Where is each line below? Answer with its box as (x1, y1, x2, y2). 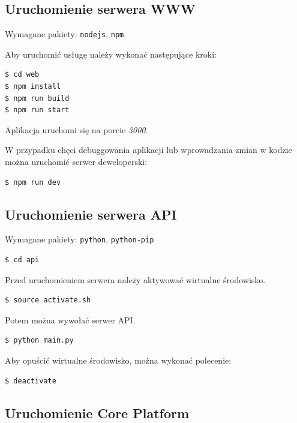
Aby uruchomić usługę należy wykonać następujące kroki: (5, 47, 217, 60)
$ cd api (5, 256, 40, 265)
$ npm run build (5, 94, 70, 103)
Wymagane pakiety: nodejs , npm (5, 28, 124, 40)
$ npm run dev (5, 178, 61, 187)
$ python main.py (5, 336, 74, 345)
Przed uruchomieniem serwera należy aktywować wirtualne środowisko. (5, 273, 266, 286)
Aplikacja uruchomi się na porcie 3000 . (5, 123, 148, 136)
